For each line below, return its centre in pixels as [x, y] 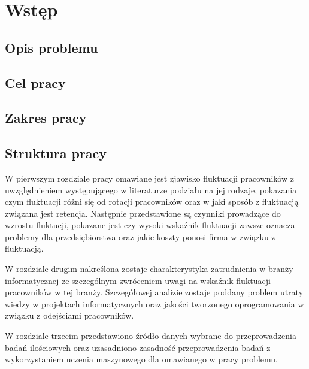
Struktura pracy [56, 153]
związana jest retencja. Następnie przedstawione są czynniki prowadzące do [143, 213]
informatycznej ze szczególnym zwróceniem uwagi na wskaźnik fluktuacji [138, 280]
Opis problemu [51, 47]
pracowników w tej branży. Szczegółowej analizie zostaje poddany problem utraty [154, 292]
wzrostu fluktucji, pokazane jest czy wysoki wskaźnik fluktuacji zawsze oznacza [150, 225]
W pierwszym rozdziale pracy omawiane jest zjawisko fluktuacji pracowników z [149, 178]
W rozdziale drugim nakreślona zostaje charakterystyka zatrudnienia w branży [149, 269]
